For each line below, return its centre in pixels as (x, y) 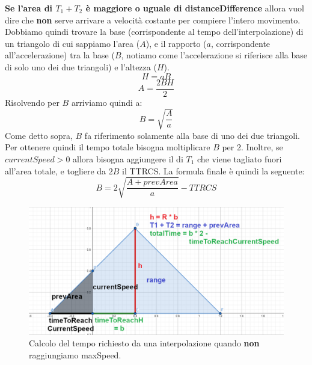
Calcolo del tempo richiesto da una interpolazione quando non (144, 343)
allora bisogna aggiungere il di (128, 158)
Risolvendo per (32, 102)
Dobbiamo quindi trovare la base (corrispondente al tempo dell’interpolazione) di (154, 32)
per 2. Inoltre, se (252, 147)
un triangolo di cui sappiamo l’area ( (72, 43)
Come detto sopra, (39, 135)
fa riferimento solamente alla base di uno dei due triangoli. (192, 135)
